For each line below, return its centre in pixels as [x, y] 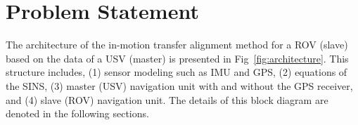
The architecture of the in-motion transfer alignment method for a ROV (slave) [177, 45]
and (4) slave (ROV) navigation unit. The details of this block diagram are [167, 99]
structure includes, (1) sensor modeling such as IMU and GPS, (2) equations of [177, 72]
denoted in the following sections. [77, 113]
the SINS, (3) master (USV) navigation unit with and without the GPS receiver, [179, 85]
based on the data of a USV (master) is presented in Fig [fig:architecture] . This [177, 58]
